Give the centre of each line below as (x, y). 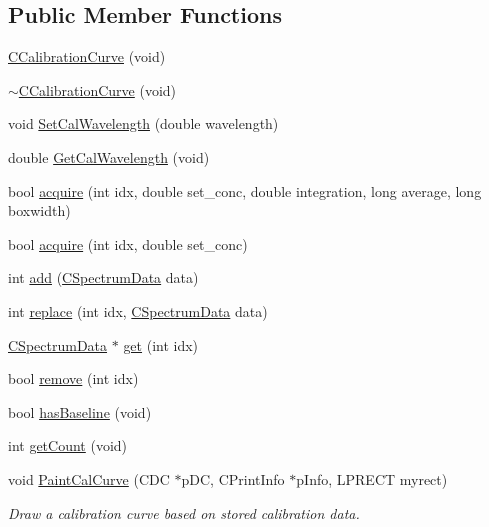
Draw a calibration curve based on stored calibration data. (184, 512)
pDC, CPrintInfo (233, 478)
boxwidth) (39, 210)
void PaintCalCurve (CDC (89, 478)
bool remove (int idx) (73, 378)
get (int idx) (161, 344)
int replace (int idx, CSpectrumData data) (138, 310)
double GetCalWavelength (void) (109, 156)
